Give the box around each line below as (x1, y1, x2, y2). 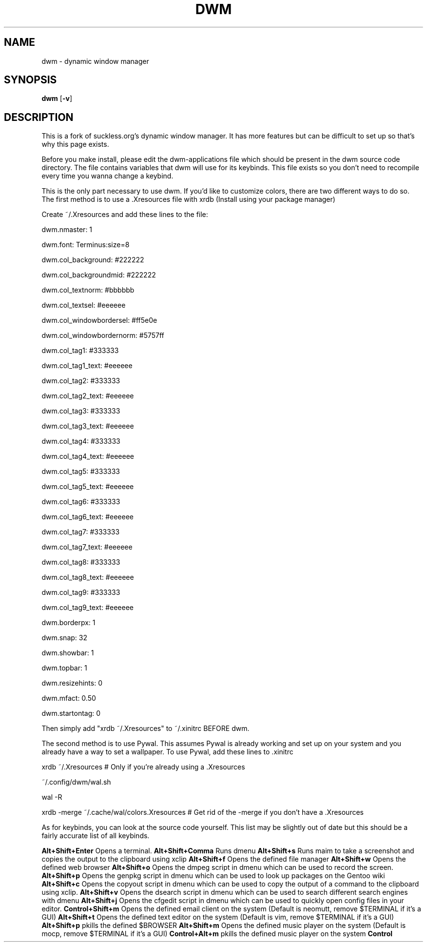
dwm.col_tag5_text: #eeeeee (41, 482, 134, 491)
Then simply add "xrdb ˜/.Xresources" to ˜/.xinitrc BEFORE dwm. (41, 724, 250, 733)
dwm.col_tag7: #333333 (41, 528, 120, 536)
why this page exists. (41, 140, 109, 149)
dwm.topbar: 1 (41, 664, 87, 672)
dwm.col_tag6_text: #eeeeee (41, 512, 134, 521)
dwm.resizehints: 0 (41, 679, 102, 688)
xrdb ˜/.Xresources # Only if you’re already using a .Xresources (41, 763, 245, 771)
